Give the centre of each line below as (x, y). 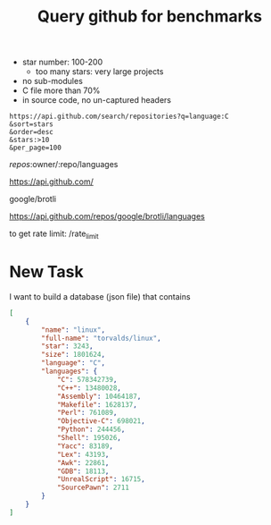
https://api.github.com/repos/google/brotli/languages (107, 216)
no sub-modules (52, 81)
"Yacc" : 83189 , (85, 446)
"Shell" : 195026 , (89, 438)
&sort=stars (31, 124)
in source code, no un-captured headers (97, 100)
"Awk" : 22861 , (83, 462)
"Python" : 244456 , (91, 430)
